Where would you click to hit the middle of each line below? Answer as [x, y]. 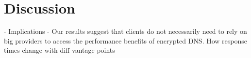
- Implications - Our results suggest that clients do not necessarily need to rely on [125, 31]
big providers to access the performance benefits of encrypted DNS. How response [125, 40]
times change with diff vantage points [59, 50]
